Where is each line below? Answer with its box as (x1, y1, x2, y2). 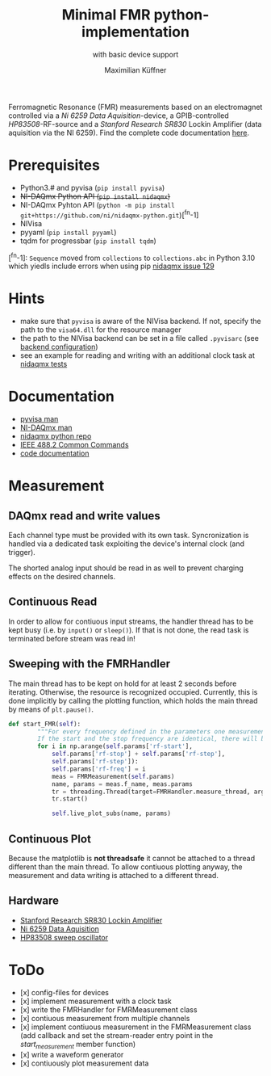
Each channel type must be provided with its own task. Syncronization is (8, 531, 249, 540)
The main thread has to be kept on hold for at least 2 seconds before (8, 679, 237, 688)
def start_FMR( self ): (8, 720, 81, 728)
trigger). (8, 548, 36, 557)
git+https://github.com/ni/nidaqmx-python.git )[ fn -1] (19, 208, 199, 220)
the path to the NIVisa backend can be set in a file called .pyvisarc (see (19, 334, 260, 343)
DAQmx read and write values (8, 509, 161, 523)
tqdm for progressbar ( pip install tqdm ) (19, 236, 157, 246)
